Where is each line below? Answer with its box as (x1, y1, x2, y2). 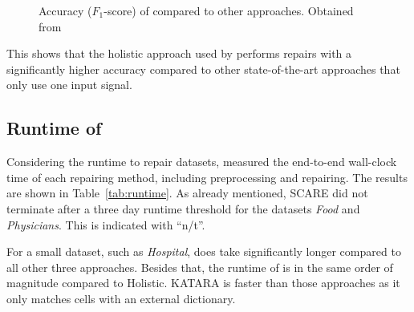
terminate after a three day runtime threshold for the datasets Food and (6, 200, 360, 217)
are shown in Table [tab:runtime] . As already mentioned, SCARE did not (6, 184, 368, 201)
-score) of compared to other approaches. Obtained (103, 2, 354, 18)
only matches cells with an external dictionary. (6, 290, 236, 306)
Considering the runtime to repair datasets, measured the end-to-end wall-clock (6, 153, 397, 170)
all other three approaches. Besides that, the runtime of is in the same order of (6, 258, 393, 275)
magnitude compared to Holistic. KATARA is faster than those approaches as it (6, 274, 400, 291)
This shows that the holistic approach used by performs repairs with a (6, 45, 352, 62)
